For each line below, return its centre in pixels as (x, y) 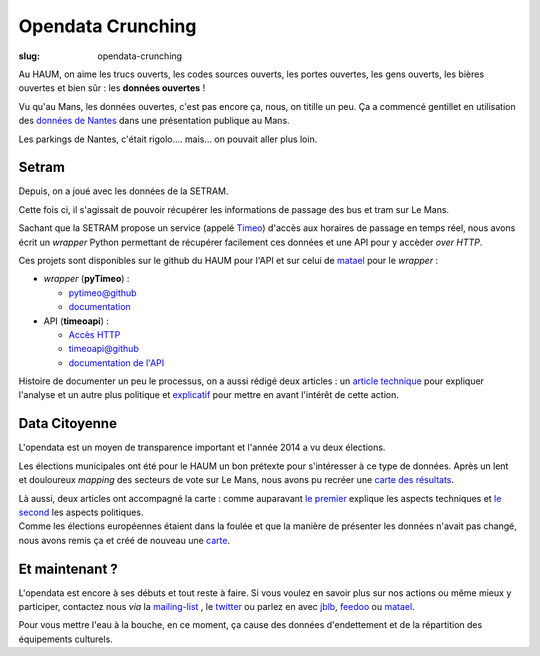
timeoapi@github (103, 349)
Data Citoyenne (67, 423)
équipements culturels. (66, 639)
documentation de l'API (116, 362)
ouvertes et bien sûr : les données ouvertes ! (112, 88)
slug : (29, 56)
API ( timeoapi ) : (76, 321)
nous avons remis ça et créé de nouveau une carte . (124, 540)
